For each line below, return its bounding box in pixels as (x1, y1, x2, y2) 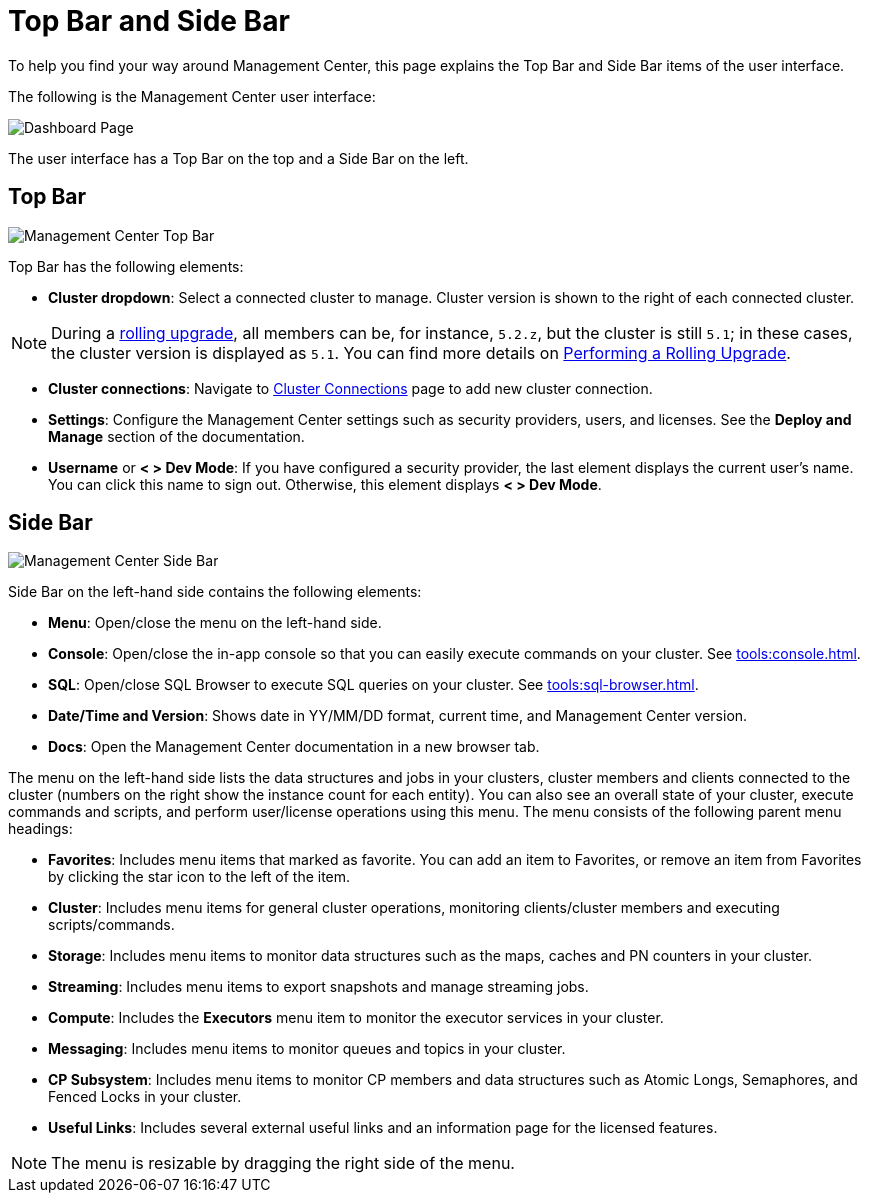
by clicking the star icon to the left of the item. (48, 868, 351, 886)
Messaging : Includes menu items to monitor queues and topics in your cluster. (48, 1040, 566, 1058)
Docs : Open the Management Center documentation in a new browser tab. (48, 738, 540, 756)
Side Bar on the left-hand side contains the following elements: (8, 583, 422, 601)
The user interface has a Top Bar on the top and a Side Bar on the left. (8, 149, 469, 167)
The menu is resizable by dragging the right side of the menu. (51, 1153, 515, 1174)
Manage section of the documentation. (48, 427, 305, 445)
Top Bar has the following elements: (8, 257, 244, 275)
